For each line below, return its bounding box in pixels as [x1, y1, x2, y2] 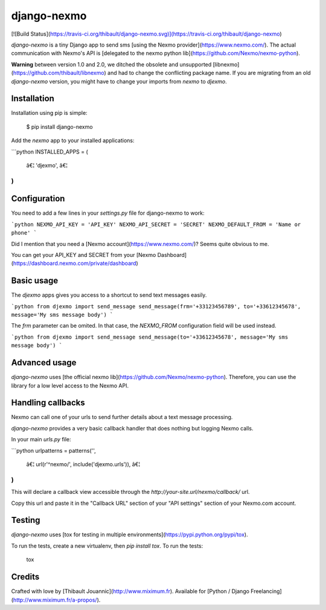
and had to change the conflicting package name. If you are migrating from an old [107, 70, 311, 77]
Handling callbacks [11, 398, 85, 408]
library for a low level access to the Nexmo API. [11, 381, 129, 389]
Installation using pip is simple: [11, 109, 88, 117]
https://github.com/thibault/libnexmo [13, 70, 104, 77]
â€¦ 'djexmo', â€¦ [26, 161, 68, 169]
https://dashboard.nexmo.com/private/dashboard [13, 260, 136, 267]
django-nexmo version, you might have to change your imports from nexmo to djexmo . [11, 77, 228, 85]
